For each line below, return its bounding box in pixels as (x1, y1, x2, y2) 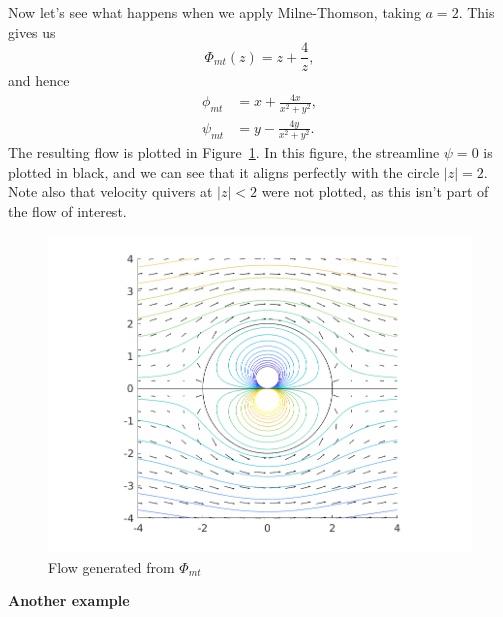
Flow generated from (48, 556, 175, 577)
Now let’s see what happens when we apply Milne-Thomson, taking (8, 2, 421, 22)
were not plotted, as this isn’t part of (261, 181, 489, 202)
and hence (8, 70, 70, 91)
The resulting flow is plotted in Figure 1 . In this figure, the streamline (8, 142, 440, 163)
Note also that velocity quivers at (8, 181, 213, 202)
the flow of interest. (8, 200, 127, 221)
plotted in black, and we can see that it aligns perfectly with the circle (8, 161, 440, 182)
